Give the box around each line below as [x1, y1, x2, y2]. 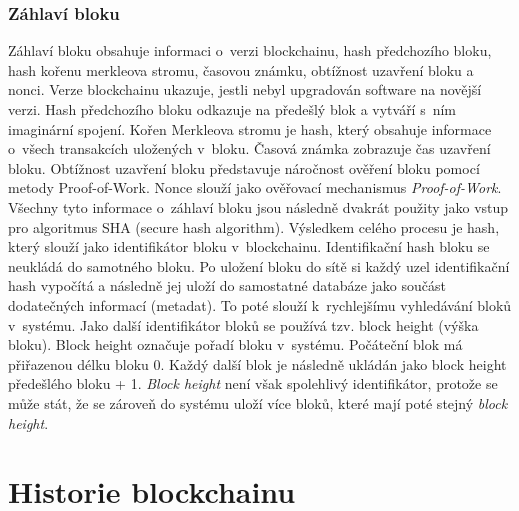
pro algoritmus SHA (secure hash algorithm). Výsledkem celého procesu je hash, [8, 216, 500, 237]
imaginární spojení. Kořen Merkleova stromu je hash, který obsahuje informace [8, 118, 492, 139]
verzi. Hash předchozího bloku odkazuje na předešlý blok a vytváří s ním [8, 99, 457, 119]
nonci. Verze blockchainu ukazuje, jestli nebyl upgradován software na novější [8, 79, 482, 100]
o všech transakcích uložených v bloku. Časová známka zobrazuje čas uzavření [8, 138, 491, 159]
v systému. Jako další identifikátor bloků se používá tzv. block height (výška [8, 314, 479, 335]
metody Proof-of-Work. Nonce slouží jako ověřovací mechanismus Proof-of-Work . [8, 177, 502, 198]
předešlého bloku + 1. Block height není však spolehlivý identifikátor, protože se [8, 373, 498, 394]
